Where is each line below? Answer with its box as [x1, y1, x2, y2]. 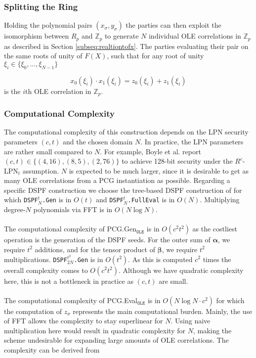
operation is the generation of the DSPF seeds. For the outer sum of [4, 234, 211, 245]
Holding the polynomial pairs [4, 20, 92, 30]
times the [203, 254, 231, 264]
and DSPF [95, 194, 124, 205]
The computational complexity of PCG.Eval [4, 295, 138, 305]
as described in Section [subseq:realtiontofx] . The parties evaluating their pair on [4, 41, 249, 51]
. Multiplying [200, 194, 240, 205]
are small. [159, 275, 188, 286]
